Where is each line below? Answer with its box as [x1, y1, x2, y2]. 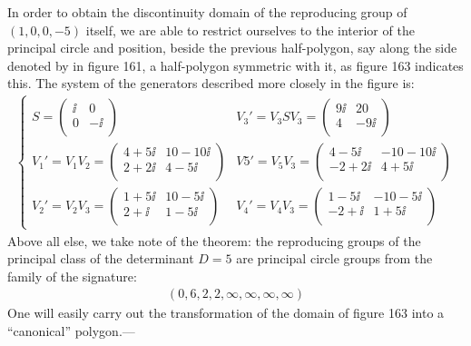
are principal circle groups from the [236, 249, 433, 268]
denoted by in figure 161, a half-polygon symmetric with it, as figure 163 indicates [7, 55, 464, 74]
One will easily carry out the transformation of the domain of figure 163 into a [7, 303, 445, 322]
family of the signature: [7, 266, 137, 285]
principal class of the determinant [7, 249, 194, 268]
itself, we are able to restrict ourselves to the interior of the [85, 20, 415, 39]
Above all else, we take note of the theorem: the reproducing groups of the [7, 231, 421, 250]
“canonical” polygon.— [7, 321, 135, 340]
